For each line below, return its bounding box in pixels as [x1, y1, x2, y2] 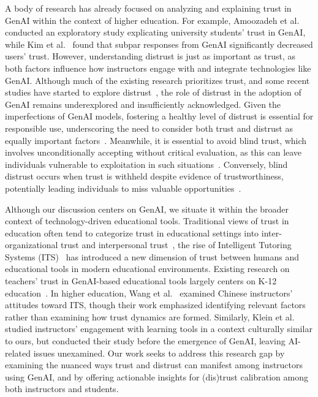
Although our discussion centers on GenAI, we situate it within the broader [5, 202, 289, 215]
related [5, 346, 31, 359]
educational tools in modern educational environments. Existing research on [5, 262, 290, 275]
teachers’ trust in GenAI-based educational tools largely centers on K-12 [5, 274, 277, 287]
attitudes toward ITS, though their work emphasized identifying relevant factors [5, 298, 306, 311]
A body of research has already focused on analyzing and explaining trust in [5, 2, 292, 14]
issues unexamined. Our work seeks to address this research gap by [33, 346, 285, 359]
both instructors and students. [5, 382, 119, 395]
